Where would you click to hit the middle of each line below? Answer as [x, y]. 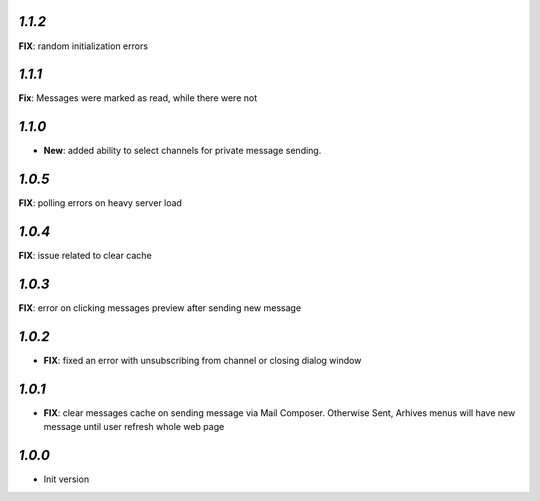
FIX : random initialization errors [83, 46]
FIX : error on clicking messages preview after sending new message [160, 308]
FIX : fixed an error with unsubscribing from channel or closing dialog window [202, 360]
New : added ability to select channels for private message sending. [182, 151]
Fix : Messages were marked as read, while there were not [138, 98]
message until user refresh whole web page [134, 427]
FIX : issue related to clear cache [85, 256]
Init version [66, 479]
